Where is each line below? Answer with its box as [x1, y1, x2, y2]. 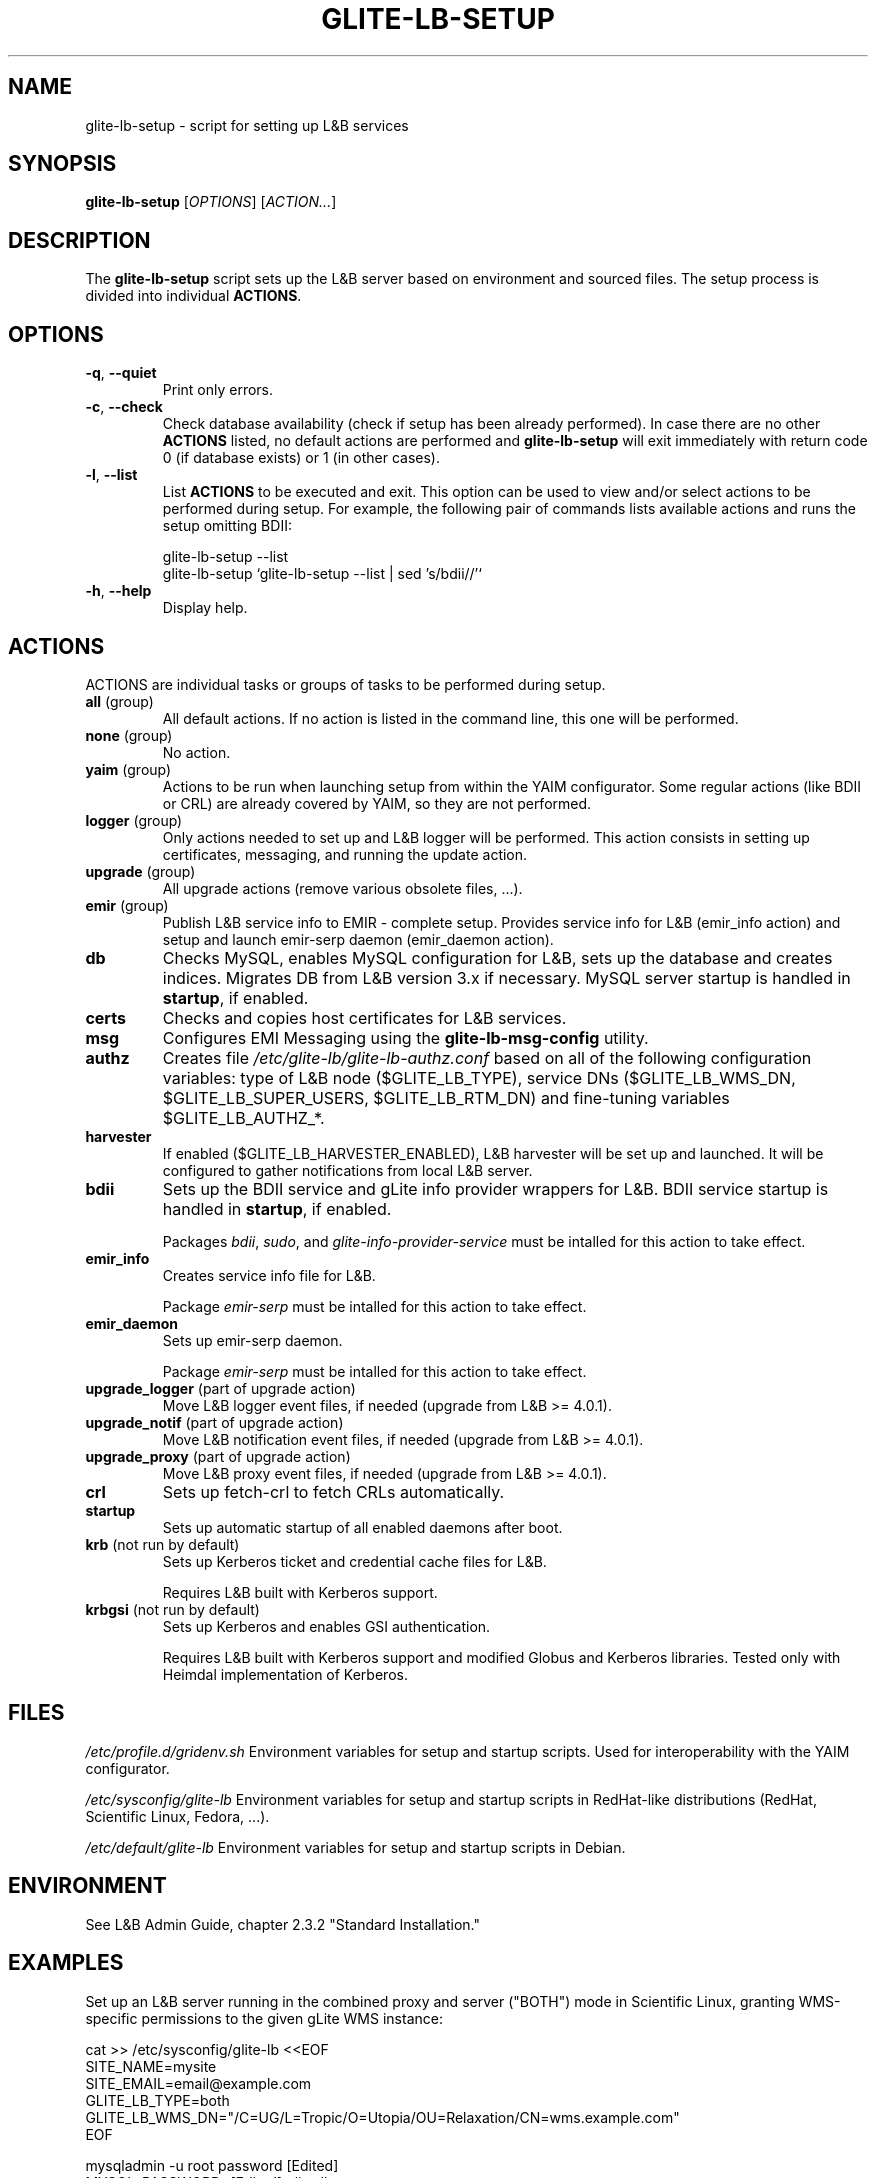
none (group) [85, 726, 173, 744]
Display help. [162, 599, 248, 617]
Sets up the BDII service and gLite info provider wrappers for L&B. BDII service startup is [162, 1178, 829, 1199]
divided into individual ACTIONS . [85, 287, 302, 305]
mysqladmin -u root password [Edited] [85, 2156, 339, 2174]
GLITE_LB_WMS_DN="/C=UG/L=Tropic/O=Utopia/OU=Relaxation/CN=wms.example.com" [85, 2108, 680, 2126]
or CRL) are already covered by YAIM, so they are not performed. [162, 794, 592, 812]
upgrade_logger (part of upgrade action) [85, 1379, 356, 1397]
